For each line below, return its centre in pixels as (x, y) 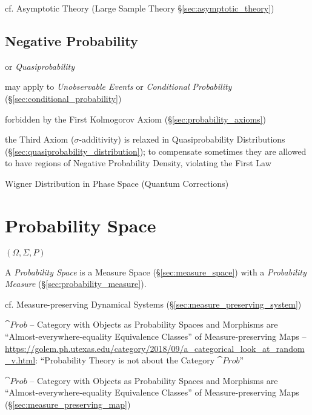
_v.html (20, 360)
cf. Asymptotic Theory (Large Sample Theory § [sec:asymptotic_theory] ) (140, 8)
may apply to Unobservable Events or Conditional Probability (118, 86)
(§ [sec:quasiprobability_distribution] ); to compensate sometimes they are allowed (156, 151)
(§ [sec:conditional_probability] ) (63, 98)
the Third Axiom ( (40, 139)
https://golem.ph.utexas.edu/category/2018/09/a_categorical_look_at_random (155, 348)
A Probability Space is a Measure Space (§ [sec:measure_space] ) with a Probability (156, 272)
